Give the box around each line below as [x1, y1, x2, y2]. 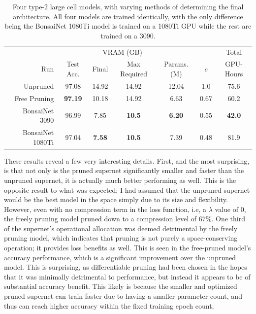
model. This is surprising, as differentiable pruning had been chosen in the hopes [4, 262, 247, 272]
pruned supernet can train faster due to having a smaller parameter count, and [4, 291, 242, 301]
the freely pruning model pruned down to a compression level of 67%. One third [4, 213, 245, 224]
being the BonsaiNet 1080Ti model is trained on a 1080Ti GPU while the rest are [4, 21, 252, 31]
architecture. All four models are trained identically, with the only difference [13, 11, 243, 21]
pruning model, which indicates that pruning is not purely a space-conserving [4, 233, 238, 243]
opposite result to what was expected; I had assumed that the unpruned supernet [4, 184, 250, 195]
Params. [164, 59, 189, 69]
